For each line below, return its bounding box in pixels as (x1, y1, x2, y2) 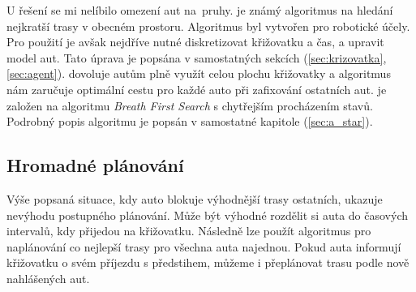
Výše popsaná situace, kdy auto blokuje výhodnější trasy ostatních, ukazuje (6, 190, 383, 207)
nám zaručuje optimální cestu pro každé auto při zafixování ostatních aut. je (6, 80, 387, 97)
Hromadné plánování (6, 152, 184, 178)
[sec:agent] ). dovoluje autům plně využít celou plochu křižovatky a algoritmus (6, 65, 391, 82)
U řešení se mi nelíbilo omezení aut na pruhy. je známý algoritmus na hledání (6, 2, 393, 18)
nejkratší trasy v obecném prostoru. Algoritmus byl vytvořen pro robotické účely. (6, 17, 410, 34)
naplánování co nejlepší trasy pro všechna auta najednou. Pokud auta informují (6, 238, 401, 255)
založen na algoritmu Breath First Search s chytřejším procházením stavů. (6, 97, 373, 114)
